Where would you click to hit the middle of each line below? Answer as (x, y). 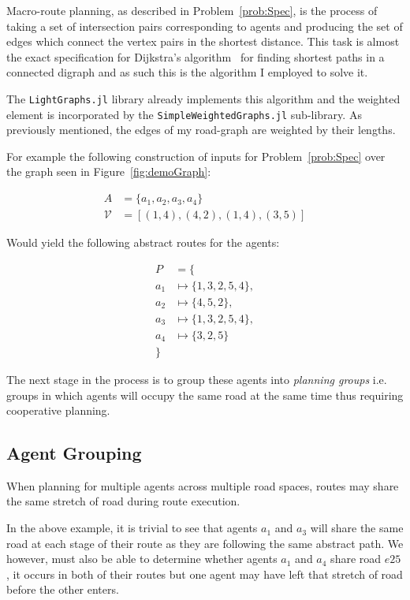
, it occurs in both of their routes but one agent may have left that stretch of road (205, 574)
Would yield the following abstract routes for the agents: (143, 242)
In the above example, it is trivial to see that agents (132, 528)
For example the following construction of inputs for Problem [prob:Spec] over (196, 156)
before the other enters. (63, 589)
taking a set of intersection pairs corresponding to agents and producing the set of (205, 26)
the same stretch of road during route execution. (123, 501)
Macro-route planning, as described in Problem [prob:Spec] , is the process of (192, 10)
